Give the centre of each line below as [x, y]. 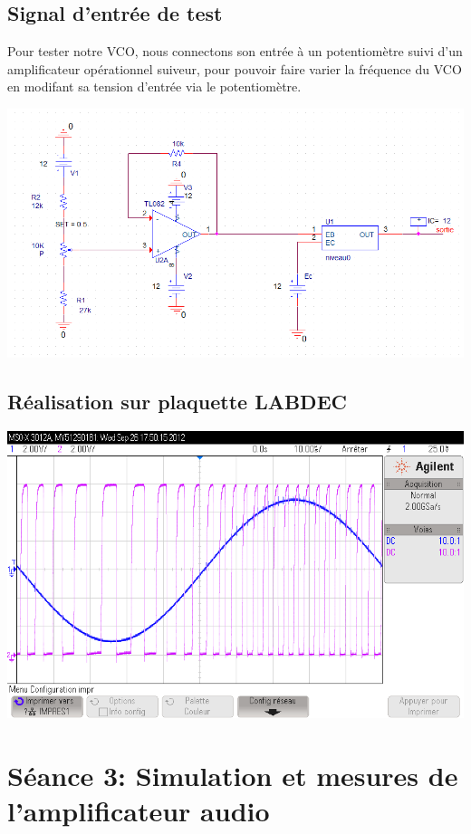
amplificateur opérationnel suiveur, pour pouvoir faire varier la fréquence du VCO [235, 68]
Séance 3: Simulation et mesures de [233, 775]
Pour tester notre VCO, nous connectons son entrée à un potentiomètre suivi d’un [235, 51]
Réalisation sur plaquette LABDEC [177, 402]
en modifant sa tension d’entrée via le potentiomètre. [154, 86]
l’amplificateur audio [139, 811]
